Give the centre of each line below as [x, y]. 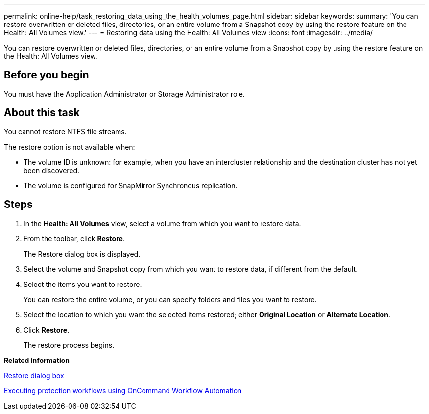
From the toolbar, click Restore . [74, 238]
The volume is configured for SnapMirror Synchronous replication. [131, 185]
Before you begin [47, 75]
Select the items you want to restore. [83, 284]
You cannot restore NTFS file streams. [65, 131]
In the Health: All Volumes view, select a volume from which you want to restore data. [162, 223]
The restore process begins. [69, 345]
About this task [42, 113]
